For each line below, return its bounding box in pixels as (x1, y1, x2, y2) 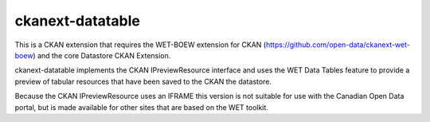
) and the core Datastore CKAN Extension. (33, 50, 171, 60)
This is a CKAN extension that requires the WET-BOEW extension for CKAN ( (14, 40, 267, 49)
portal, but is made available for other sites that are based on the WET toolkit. (14, 102, 268, 112)
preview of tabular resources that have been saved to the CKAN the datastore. (14, 77, 272, 86)
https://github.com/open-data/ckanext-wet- (265, 40, 410, 49)
